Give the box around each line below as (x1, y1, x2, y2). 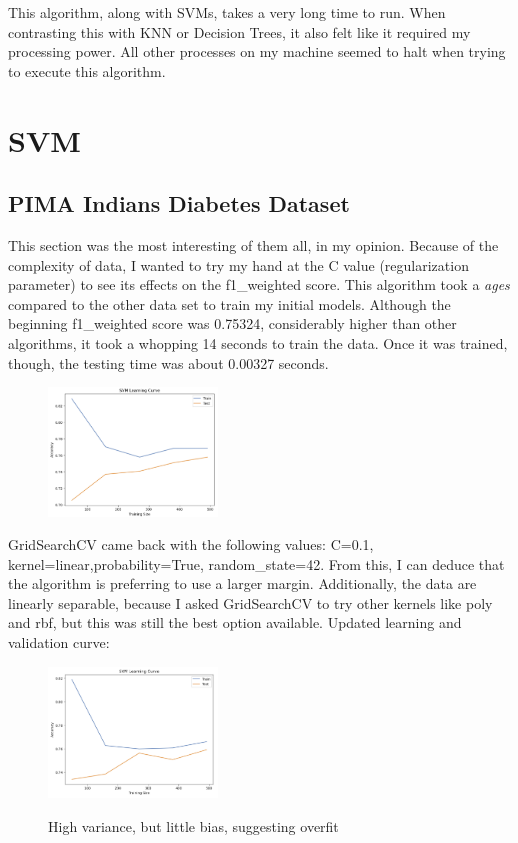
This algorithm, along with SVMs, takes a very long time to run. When (8, 2, 446, 22)
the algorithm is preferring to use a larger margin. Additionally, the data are (8, 573, 477, 594)
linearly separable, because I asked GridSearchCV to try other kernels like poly (8, 592, 493, 613)
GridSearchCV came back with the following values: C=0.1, (8, 534, 374, 555)
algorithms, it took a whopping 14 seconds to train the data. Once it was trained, (8, 332, 508, 353)
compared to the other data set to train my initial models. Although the (8, 293, 451, 314)
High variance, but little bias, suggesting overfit (48, 815, 339, 836)
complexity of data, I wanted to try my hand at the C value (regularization (8, 254, 469, 275)
